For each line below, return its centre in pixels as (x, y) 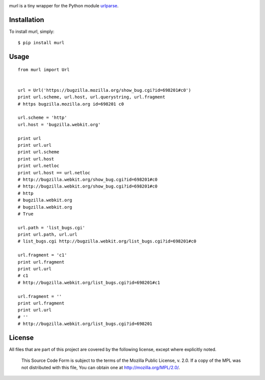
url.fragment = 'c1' (42, 255)
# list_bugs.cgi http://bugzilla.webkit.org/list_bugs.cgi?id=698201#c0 (107, 241)
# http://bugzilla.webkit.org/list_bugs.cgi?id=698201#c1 (89, 283)
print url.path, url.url (48, 235)
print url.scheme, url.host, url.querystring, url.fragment (92, 97)
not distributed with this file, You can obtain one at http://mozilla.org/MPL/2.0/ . (101, 367)
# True (26, 214)
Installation (26, 20)
